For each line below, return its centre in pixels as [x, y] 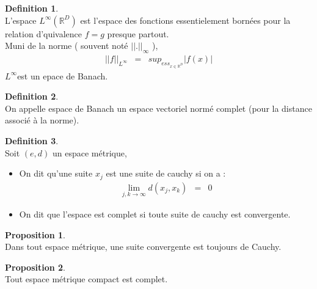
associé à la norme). [42, 120]
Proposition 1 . [35, 234]
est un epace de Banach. [63, 75]
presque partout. [138, 33]
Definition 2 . [32, 96]
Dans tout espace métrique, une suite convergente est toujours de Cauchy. [143, 247]
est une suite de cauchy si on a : [166, 173]
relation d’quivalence [44, 33]
